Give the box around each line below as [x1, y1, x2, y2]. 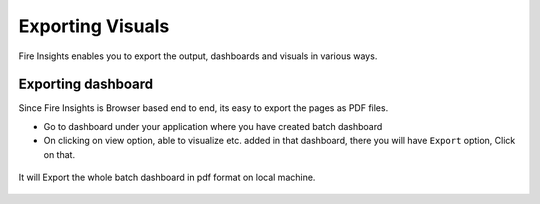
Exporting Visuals [18, 15, 170, 37]
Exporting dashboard [18, 76, 154, 93]
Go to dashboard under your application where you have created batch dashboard [43, 120, 383, 132]
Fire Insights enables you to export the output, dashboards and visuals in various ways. [18, 50, 378, 62]
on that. [43, 148, 75, 160]
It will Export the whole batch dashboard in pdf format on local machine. [18, 171, 316, 184]
